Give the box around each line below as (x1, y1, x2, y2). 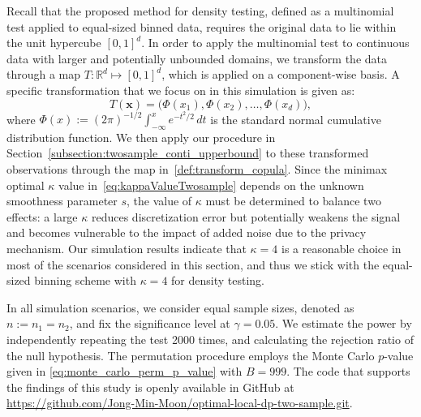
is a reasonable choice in (281, 240, 402, 257)
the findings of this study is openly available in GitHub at (6, 378, 294, 395)
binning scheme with (34, 272, 136, 289)
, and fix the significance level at (69, 315, 230, 332)
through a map (6, 66, 81, 83)
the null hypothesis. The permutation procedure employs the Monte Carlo (6, 346, 375, 363)
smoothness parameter (6, 192, 118, 209)
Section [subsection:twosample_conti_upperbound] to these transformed (6, 144, 369, 161)
